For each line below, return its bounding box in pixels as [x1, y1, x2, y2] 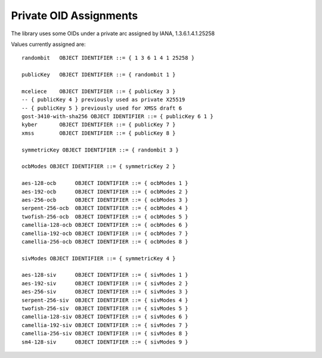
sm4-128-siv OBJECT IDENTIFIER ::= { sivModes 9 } [21, 338, 188, 345]
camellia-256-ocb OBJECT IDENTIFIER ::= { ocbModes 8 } [21, 238, 188, 245]
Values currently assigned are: [11, 41, 86, 48]
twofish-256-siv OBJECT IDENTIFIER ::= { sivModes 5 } [21, 305, 188, 312]
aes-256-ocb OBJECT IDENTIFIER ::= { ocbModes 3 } [21, 196, 188, 203]
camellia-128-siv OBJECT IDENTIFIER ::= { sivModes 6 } [21, 313, 188, 320]
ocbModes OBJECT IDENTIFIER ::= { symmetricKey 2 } [21, 163, 176, 170]
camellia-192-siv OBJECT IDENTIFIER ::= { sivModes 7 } [21, 322, 188, 328]
